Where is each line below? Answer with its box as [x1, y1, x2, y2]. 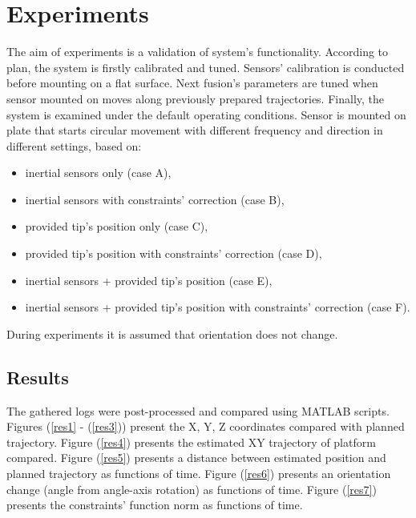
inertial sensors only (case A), [25, 164, 172, 181]
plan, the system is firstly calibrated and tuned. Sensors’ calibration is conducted [6, 58, 405, 75]
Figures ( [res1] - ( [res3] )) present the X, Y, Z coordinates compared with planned [6, 418, 405, 435]
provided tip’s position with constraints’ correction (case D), [25, 245, 322, 262]
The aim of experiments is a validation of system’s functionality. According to [6, 43, 389, 60]
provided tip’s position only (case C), [25, 218, 208, 235]
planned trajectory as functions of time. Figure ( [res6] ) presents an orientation [6, 465, 391, 482]
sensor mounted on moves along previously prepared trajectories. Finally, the [6, 90, 385, 106]
